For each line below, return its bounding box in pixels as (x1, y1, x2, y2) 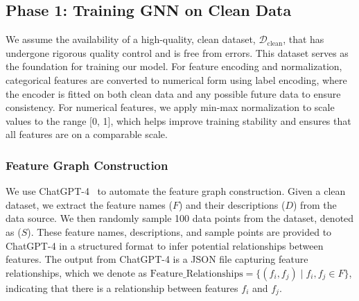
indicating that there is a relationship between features (6, 280, 238, 295)
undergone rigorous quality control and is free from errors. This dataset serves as (6, 45, 349, 60)
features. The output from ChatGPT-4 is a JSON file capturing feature (6, 252, 308, 266)
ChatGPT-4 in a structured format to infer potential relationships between (6, 238, 324, 252)
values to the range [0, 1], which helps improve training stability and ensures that (6, 113, 351, 128)
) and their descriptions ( (178, 197, 286, 212)
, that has (283, 32, 324, 46)
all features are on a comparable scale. (6, 127, 168, 141)
